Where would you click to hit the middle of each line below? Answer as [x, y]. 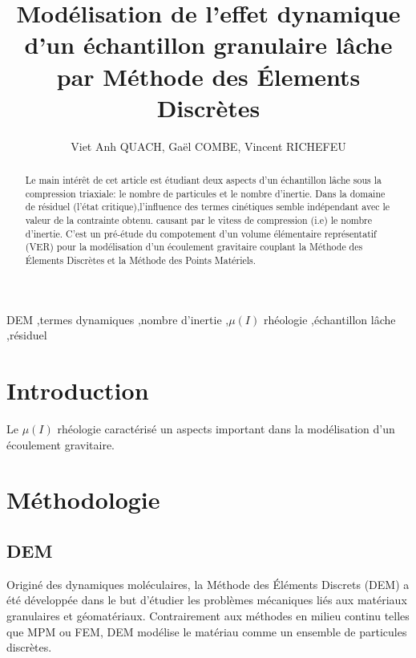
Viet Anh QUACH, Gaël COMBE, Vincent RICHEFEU [208, 146]
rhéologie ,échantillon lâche [329, 319]
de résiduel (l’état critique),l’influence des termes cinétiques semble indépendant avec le [208, 207]
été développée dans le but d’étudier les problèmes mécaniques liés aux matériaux [207, 600]
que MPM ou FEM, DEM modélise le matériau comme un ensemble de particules [207, 631]
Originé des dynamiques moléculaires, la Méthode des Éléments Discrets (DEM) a [208, 584]
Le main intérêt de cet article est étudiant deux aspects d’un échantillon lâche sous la [203, 180]
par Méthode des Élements [208, 76]
